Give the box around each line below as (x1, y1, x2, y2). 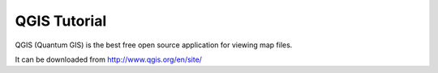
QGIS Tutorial (15, 12, 107, 30)
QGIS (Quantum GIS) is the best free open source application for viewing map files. (15, 40, 293, 50)
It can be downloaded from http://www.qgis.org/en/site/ (15, 55, 203, 64)
